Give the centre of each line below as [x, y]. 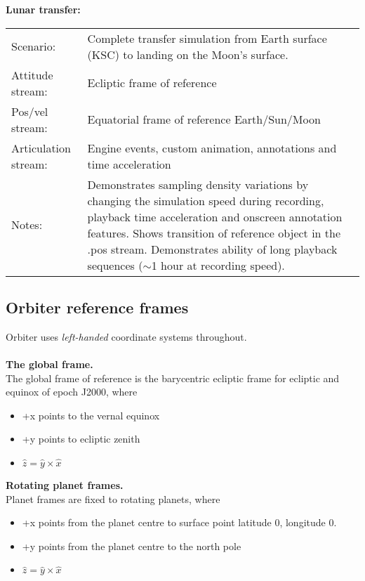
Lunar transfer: [43, 9]
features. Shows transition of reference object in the [214, 233]
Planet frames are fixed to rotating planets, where [113, 498]
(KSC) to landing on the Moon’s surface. [188, 54]
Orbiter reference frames [97, 307]
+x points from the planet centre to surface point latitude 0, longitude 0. [179, 522]
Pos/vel [30, 111]
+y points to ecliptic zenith [81, 439]
